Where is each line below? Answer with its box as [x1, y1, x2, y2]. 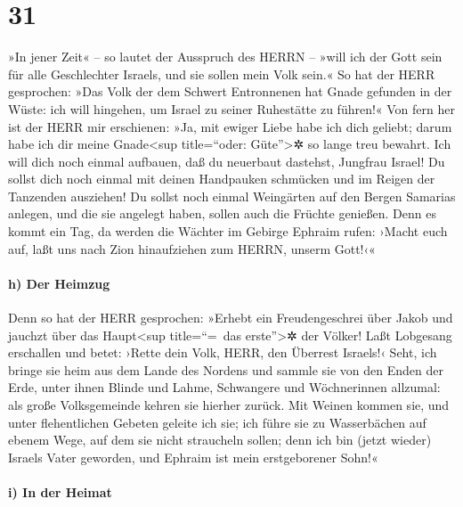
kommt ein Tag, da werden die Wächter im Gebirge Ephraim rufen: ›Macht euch [8, 222, 448, 241]
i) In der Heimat [8, 482, 112, 501]
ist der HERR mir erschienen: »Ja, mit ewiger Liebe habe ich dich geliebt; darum [8, 117, 452, 135]
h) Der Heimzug [8, 274, 110, 292]
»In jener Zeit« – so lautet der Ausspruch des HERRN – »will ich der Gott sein [8, 47, 443, 66]
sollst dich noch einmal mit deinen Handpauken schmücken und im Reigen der [8, 169, 435, 188]
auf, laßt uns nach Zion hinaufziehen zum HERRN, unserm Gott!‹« [8, 239, 376, 258]
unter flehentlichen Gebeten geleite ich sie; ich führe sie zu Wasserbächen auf [8, 413, 426, 431]
